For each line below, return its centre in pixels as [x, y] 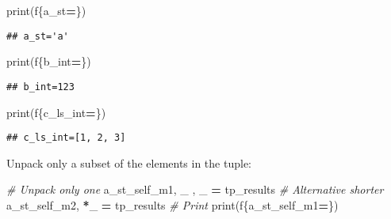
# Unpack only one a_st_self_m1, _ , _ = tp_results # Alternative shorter [195, 189]
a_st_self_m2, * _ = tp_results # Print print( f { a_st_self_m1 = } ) [172, 204]
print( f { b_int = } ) [49, 61]
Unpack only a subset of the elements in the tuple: [129, 162]
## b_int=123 [40, 87]
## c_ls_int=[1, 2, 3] [66, 138]
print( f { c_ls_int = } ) [56, 112]
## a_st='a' [38, 36]
